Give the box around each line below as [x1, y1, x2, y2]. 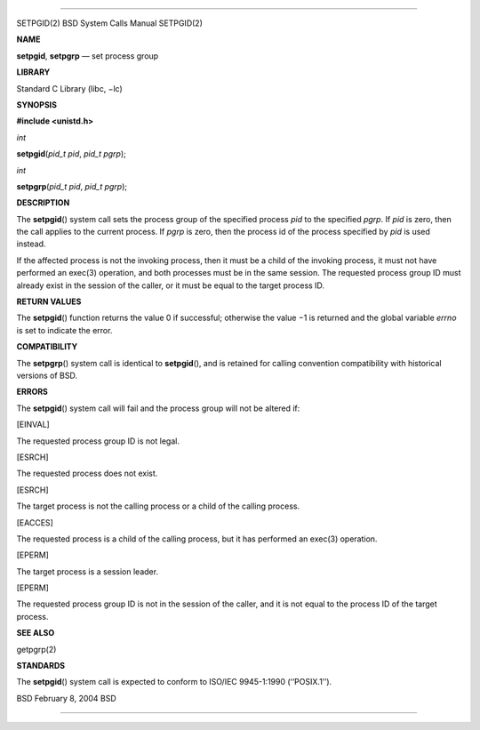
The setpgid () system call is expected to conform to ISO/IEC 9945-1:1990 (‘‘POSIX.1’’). [16, 677, 332, 687]
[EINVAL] [16, 419, 51, 430]
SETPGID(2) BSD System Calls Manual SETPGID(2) [16, 18, 204, 28]
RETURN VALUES [16, 296, 82, 307]
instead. [16, 238, 46, 249]
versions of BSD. [16, 370, 77, 381]
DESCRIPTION [16, 197, 70, 208]
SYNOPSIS [16, 99, 58, 110]
